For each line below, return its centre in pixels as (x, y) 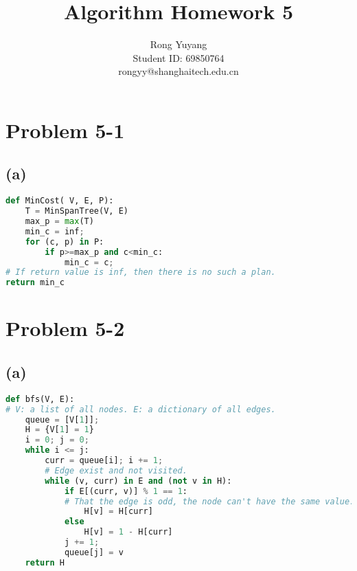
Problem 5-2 (65, 328)
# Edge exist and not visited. (116, 470)
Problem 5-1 (65, 130)
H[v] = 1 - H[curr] (128, 532)
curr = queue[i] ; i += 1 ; (104, 460)
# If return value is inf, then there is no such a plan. (141, 272)
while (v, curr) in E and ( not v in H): (138, 481)
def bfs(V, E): (40, 399)
